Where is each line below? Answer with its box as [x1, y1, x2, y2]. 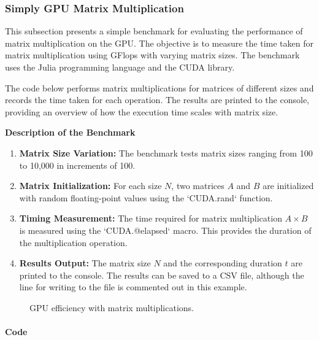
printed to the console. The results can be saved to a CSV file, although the [19, 268, 304, 281]
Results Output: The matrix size [19, 257, 151, 269]
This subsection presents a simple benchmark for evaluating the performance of [5, 25, 303, 37]
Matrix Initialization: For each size [19, 179, 162, 192]
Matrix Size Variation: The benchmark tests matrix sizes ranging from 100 [19, 146, 313, 159]
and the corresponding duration [163, 257, 282, 269]
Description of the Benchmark [5, 126, 136, 139]
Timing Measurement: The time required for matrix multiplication [19, 212, 282, 225]
